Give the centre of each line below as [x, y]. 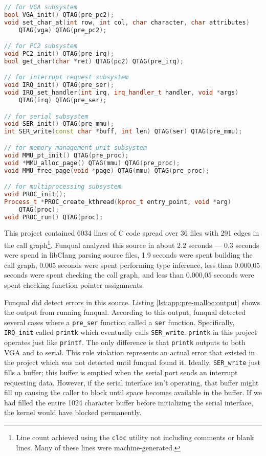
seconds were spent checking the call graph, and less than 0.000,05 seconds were [129, 275]
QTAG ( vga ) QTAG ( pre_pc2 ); [63, 30]
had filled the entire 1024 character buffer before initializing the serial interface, [129, 402]
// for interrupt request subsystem [66, 77]
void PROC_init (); [35, 194]
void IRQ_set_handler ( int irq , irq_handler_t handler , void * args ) [121, 93]
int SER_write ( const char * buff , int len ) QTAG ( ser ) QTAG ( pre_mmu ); [123, 132]
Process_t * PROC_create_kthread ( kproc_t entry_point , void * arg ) [118, 202]
